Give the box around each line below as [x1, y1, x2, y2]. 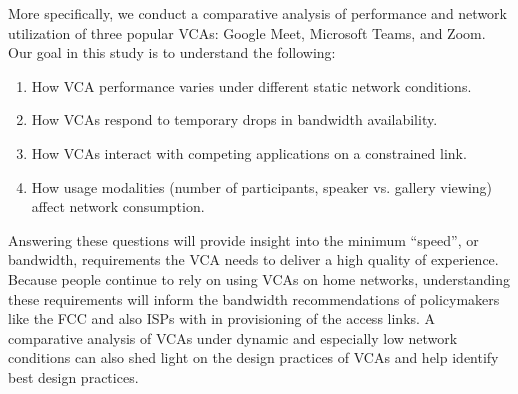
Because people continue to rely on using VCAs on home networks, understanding [8, 268, 510, 289]
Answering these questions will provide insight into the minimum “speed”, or [8, 229, 479, 250]
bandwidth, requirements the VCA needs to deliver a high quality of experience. [8, 249, 499, 270]
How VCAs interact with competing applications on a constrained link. [31, 142, 467, 163]
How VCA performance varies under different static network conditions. [31, 75, 472, 96]
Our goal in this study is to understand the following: [8, 42, 336, 63]
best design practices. [8, 366, 139, 387]
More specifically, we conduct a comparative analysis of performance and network [8, 3, 507, 23]
